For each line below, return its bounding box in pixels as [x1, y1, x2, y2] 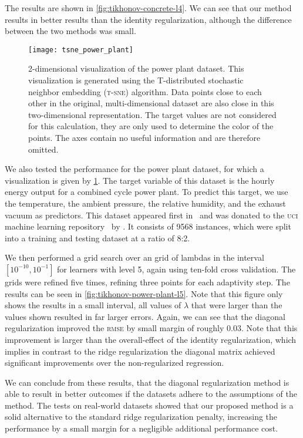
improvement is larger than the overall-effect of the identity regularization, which [5, 333, 297, 345]
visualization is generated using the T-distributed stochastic [28, 74, 244, 86]
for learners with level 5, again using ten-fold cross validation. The [57, 262, 296, 275]
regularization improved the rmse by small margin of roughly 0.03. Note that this [5, 322, 298, 334]
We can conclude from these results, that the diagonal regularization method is [5, 376, 289, 388]
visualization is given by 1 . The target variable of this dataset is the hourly [5, 174, 275, 186]
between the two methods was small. [5, 25, 136, 37]
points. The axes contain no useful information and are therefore [28, 132, 261, 143]
